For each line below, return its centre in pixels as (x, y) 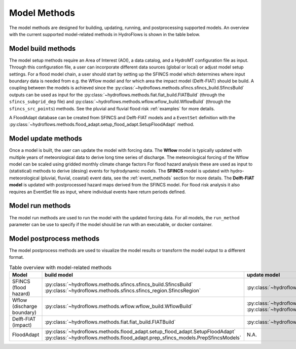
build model (59, 275)
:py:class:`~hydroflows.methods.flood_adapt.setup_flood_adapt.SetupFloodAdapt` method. (102, 124)
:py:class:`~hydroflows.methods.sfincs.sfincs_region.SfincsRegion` (123, 290)
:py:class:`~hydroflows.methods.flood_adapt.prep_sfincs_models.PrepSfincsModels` (143, 338)
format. (17, 257)
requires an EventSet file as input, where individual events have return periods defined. (97, 192)
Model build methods (42, 49)
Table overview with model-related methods (60, 267)
